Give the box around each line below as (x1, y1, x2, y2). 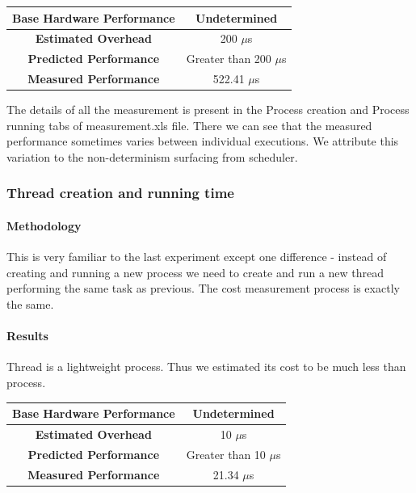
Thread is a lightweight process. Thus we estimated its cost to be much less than (6, 358, 406, 375)
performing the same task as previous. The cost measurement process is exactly (6, 280, 400, 297)
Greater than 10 (186, 445, 266, 462)
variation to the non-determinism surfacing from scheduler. (6, 148, 298, 165)
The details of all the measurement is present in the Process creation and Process (6, 101, 410, 118)
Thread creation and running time (6, 183, 234, 203)
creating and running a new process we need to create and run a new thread (6, 263, 384, 280)
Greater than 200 (186, 50, 271, 67)
